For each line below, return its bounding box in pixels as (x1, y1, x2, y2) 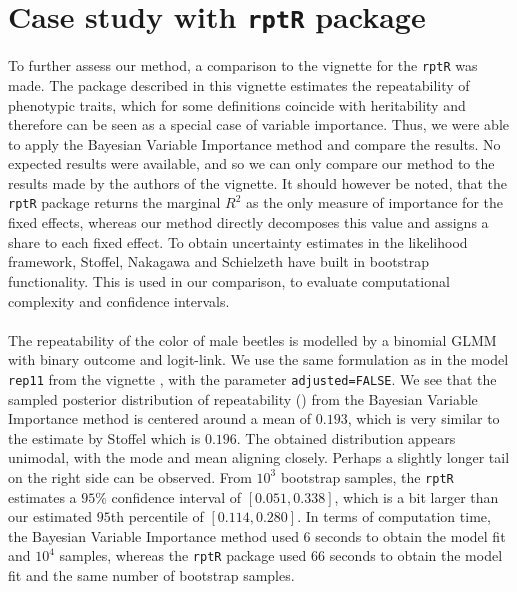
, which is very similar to (347, 408, 500, 429)
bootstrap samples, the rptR (280, 466, 454, 487)
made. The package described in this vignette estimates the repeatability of (8, 74, 470, 95)
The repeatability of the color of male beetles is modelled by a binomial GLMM (8, 329, 497, 350)
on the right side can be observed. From (8, 466, 252, 487)
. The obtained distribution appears (236, 427, 456, 448)
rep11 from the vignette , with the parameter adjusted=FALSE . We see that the (8, 368, 497, 389)
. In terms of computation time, (297, 506, 491, 527)
